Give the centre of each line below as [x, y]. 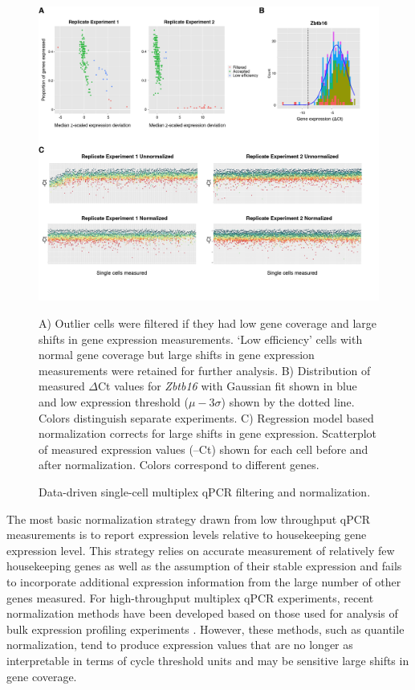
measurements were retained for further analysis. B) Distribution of [205, 370]
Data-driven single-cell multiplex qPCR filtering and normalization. [205, 491]
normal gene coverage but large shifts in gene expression [177, 355]
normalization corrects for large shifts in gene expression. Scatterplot [208, 433]
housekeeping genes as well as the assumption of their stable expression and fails [204, 566]
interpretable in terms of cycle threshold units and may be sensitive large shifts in [208, 660]
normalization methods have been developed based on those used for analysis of [202, 613]
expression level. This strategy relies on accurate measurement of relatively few [201, 550]
